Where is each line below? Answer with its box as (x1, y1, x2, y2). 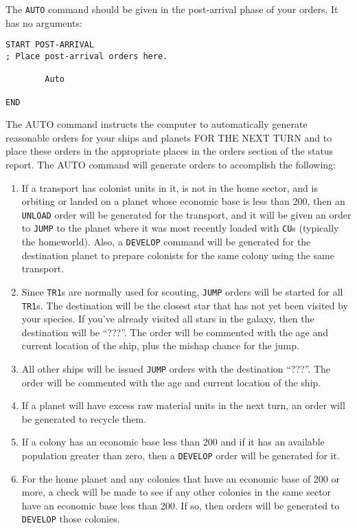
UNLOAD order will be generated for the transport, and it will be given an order (21, 207, 352, 221)
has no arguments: (5, 15, 82, 30)
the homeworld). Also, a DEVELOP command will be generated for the (21, 234, 311, 249)
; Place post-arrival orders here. (5, 51, 168, 61)
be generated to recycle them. (21, 411, 147, 426)
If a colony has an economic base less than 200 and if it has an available (21, 434, 325, 449)
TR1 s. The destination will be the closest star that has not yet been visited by (21, 298, 348, 312)
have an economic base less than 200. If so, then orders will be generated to (21, 498, 340, 512)
